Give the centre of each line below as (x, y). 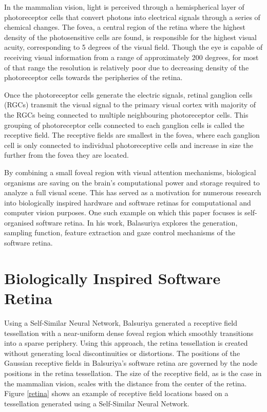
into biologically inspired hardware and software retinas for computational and (128, 202)
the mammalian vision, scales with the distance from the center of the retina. (126, 383)
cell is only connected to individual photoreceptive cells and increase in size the (129, 145)
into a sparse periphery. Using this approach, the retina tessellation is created (126, 343)
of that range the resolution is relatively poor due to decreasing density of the (127, 67)
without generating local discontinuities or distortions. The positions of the (122, 353)
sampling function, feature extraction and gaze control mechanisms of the (120, 232)
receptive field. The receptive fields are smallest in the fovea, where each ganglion (132, 135)
